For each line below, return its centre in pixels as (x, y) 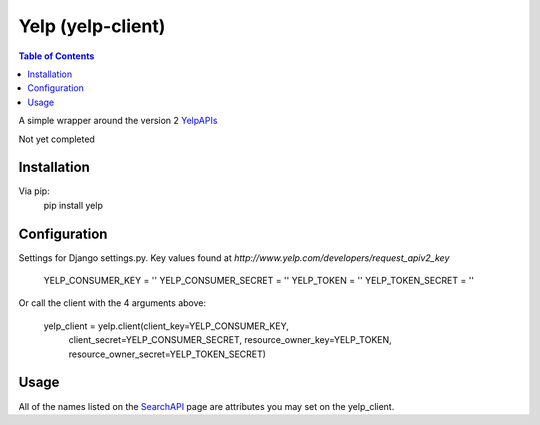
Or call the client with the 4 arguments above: (112, 303)
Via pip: (34, 191)
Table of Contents (56, 56)
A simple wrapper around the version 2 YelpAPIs (118, 121)
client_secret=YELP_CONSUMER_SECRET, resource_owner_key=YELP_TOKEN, (230, 340)
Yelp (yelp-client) (92, 26)
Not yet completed (56, 139)
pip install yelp (73, 205)
